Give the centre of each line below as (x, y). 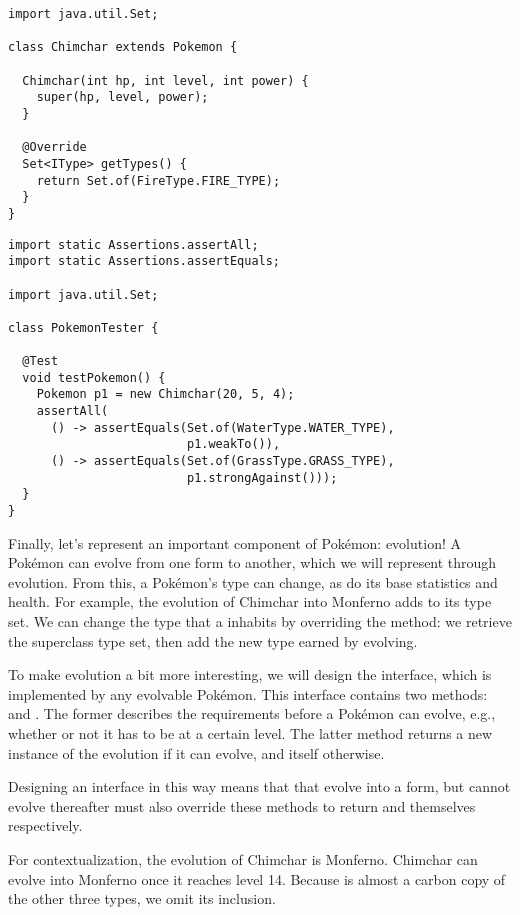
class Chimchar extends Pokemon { (123, 47)
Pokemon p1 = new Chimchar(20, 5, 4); (165, 394)
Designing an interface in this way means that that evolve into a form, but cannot (259, 786)
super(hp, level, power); (122, 97)
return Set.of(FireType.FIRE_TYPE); (158, 180)
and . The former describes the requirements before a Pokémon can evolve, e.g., (252, 713)
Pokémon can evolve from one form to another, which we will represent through (252, 562)
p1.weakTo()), (233, 444)
